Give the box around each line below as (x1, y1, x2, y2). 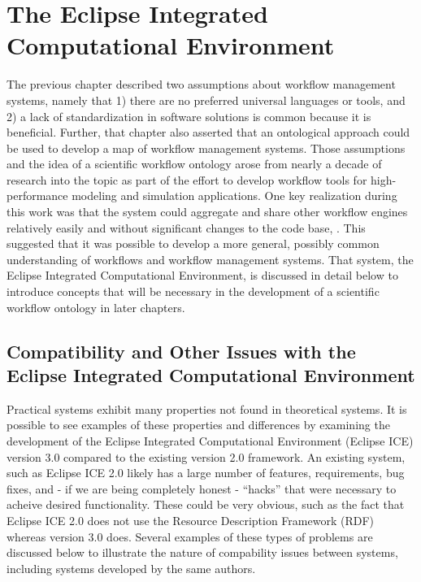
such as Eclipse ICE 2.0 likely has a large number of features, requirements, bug (7, 464, 405, 481)
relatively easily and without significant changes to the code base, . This (7, 219, 366, 236)
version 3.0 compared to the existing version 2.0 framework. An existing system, (7, 448, 406, 465)
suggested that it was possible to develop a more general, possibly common (7, 235, 380, 252)
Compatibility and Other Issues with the (7, 338, 356, 363)
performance (7, 187, 68, 204)
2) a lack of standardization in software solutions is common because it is (7, 107, 371, 124)
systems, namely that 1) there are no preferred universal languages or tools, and (7, 91, 406, 108)
